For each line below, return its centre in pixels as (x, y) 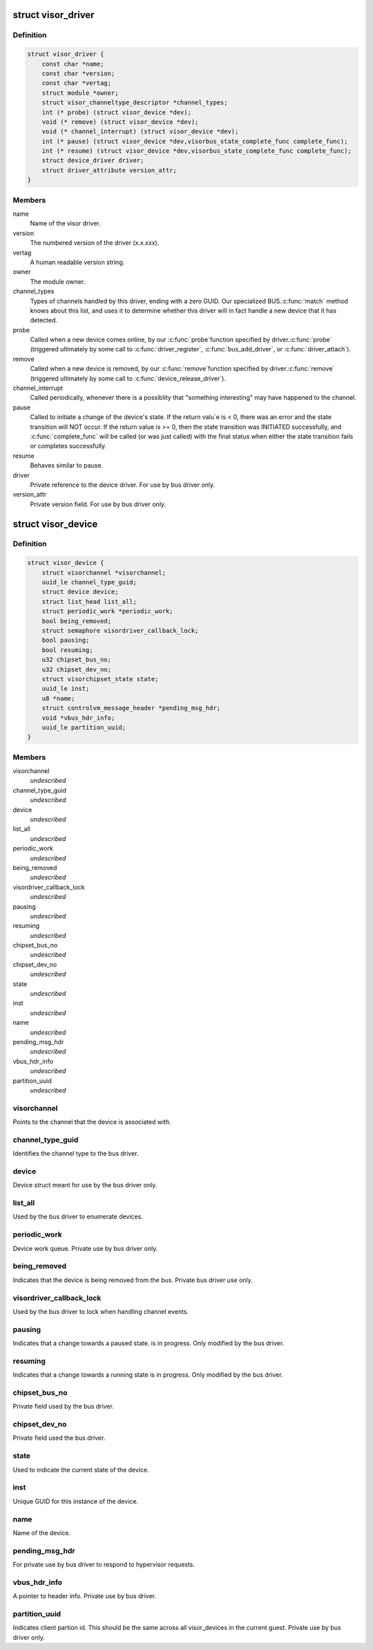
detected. (44, 320)
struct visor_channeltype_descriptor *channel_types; (135, 103)
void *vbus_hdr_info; (78, 718)
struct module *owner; (80, 93)
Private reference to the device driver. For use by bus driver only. (123, 485)
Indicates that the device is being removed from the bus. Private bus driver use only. (133, 1280)
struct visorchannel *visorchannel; (104, 573)
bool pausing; (66, 640)
